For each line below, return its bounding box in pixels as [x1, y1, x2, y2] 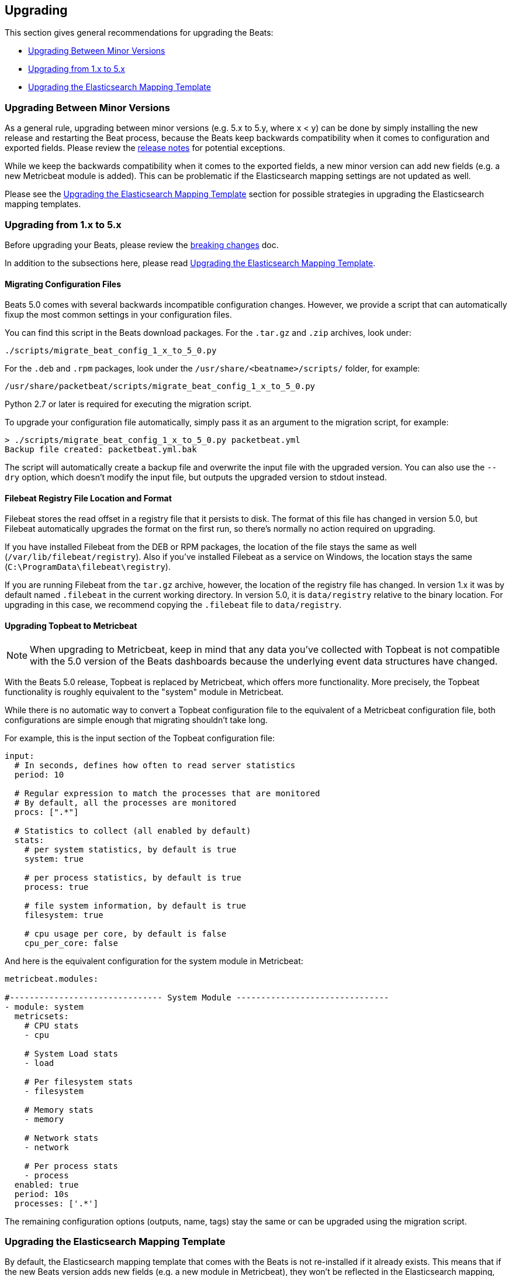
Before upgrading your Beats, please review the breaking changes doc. [5, 239, 279, 250]
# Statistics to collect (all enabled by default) [14, 826, 251, 835]
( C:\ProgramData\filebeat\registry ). [5, 562, 171, 572]
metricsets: [14, 1011, 69, 1021]
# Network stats [24, 1133, 99, 1143]
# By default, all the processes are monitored [14, 797, 237, 807]
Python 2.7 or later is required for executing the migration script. [5, 399, 252, 410]
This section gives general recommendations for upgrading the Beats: [5, 27, 274, 38]
